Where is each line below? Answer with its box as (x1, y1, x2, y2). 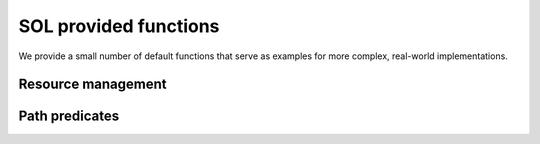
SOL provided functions (18, 15, 220, 37)
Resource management (18, 76, 167, 93)
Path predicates (18, 108, 120, 125)
